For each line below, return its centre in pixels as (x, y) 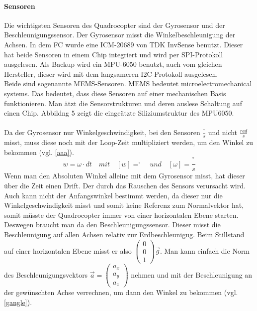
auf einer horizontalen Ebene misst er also (68, 250)
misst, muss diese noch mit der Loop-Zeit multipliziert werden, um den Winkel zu (129, 142)
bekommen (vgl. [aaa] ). (39, 152)
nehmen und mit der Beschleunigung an (192, 274)
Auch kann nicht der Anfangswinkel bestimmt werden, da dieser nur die (113, 195)
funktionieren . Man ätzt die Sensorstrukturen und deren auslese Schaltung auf (123, 103)
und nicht (223, 132)
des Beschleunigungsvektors (46, 274)
